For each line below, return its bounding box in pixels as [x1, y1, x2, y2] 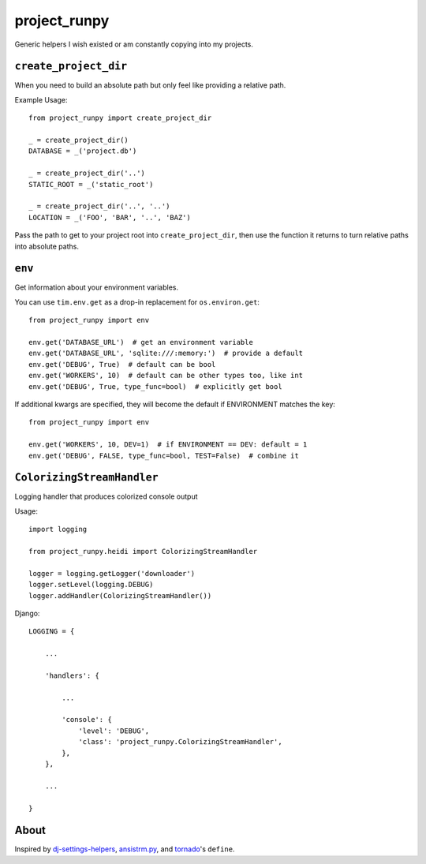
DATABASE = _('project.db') [28, 147, 137, 155]
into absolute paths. [14, 241, 79, 251]
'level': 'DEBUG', [78, 726, 150, 735]
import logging [28, 525, 88, 534]
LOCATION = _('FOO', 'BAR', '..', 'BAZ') [28, 213, 191, 222]
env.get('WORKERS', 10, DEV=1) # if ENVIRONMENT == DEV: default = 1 [28, 440, 308, 449]
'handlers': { [44, 671, 100, 680]
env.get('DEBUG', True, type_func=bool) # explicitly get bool [28, 382, 283, 391]
